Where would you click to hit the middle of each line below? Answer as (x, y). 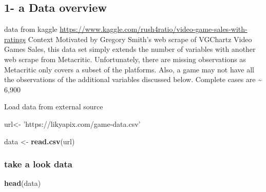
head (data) (23, 183)
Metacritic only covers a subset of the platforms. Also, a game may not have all (129, 69)
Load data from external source (54, 107)
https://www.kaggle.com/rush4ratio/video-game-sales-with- (154, 29)
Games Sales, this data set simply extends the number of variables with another (130, 49)
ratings (15, 39)
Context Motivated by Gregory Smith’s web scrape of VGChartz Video (140, 39)
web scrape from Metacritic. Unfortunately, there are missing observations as (125, 59)
